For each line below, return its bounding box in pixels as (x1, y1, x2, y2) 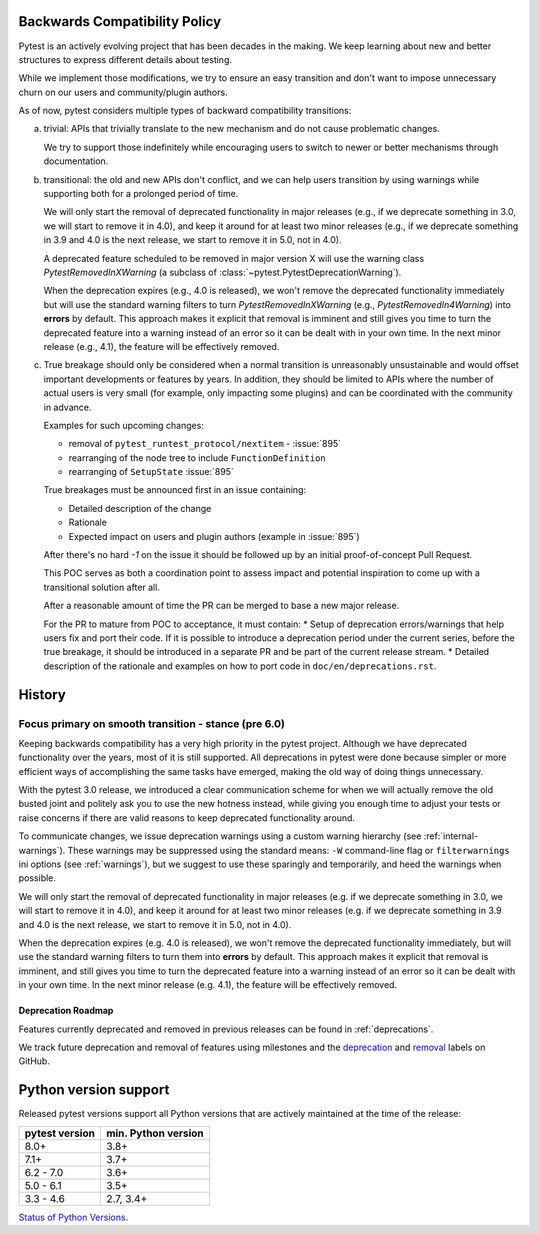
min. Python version (106, 1126, 204, 1140)
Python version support (18, 1081, 170, 1099)
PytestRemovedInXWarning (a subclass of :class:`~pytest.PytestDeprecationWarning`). (43, 266, 402, 278)
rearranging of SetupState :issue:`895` (68, 466, 234, 478)
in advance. (43, 401, 92, 413)
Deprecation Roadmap (18, 1005, 114, 1017)
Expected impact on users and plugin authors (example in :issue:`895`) (68, 530, 360, 542)
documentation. (43, 155, 109, 167)
